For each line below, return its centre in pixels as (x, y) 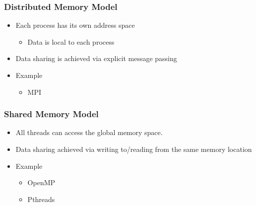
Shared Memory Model (51, 114)
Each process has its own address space (75, 25)
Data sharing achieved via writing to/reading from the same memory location (134, 149)
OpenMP (41, 182)
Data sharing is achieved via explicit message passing (96, 58)
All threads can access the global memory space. (89, 132)
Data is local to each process (71, 41)
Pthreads (41, 199)
